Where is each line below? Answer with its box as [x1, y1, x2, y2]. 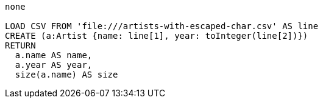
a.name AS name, [15, 50, 93, 60]
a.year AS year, [15, 60, 93, 70]
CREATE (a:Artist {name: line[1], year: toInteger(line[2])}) [5, 31, 308, 41]
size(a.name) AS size [15, 70, 118, 79]
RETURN [5, 41, 36, 50]
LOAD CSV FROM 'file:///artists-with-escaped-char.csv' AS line [5, 21, 319, 31]
